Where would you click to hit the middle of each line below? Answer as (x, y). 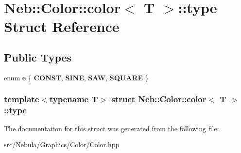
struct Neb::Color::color (159, 99)
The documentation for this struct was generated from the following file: (112, 128)
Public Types (38, 57)
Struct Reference (62, 26)
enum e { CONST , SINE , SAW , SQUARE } (76, 77)
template (22, 99)
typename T (74, 99)
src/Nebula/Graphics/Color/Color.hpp (62, 145)
